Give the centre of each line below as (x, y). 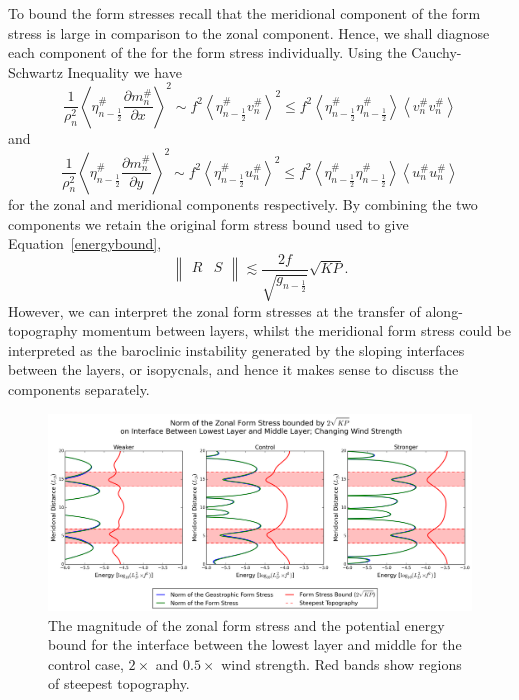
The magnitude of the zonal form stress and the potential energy (246, 624)
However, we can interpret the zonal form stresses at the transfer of (214, 310)
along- (444, 310)
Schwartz (35, 71)
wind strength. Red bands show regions (341, 663)
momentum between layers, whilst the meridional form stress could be (297, 330)
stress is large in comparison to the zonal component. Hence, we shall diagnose (249, 32)
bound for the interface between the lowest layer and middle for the (255, 644)
